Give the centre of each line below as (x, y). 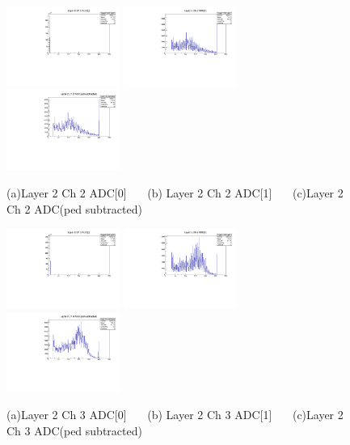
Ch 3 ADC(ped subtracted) (74, 430)
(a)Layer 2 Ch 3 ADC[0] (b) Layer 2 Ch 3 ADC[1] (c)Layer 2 (175, 415)
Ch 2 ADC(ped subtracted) (74, 208)
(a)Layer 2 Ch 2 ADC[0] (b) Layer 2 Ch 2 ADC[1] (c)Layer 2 (175, 192)
